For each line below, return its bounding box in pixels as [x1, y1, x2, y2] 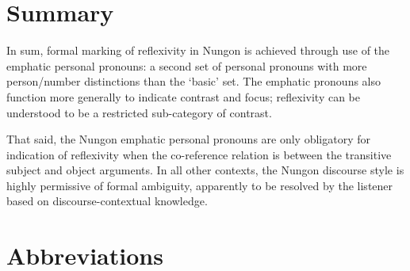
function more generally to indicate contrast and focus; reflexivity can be [6, 88, 360, 105]
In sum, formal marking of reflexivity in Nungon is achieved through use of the [6, 42, 390, 59]
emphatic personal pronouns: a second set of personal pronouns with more [6, 57, 367, 74]
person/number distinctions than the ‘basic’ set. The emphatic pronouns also [6, 73, 381, 90]
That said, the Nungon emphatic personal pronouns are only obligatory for [6, 131, 370, 147]
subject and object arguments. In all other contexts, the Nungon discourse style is [6, 162, 404, 178]
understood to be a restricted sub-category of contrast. [6, 104, 272, 120]
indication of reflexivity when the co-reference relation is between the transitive [6, 146, 392, 162]
